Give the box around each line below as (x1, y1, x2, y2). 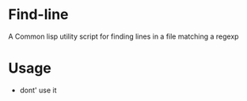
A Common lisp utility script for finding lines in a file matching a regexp (8, 32, 239, 41)
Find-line (8, 6, 69, 24)
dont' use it (19, 85, 57, 95)
